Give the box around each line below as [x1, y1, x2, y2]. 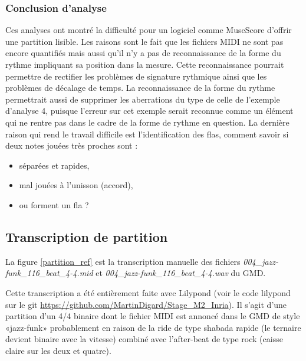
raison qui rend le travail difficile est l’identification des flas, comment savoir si [5, 127, 289, 140]
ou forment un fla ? [19, 198, 89, 211]
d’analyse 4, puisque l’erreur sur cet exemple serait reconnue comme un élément [5, 104, 294, 117]
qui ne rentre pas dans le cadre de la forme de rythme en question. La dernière [5, 116, 289, 128]
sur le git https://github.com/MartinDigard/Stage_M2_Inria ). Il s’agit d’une [5, 298, 287, 310]
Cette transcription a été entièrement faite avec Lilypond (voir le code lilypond [5, 286, 291, 298]
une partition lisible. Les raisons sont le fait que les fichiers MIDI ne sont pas [5, 35, 284, 47]
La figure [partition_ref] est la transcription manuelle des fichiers [5, 255, 241, 267]
